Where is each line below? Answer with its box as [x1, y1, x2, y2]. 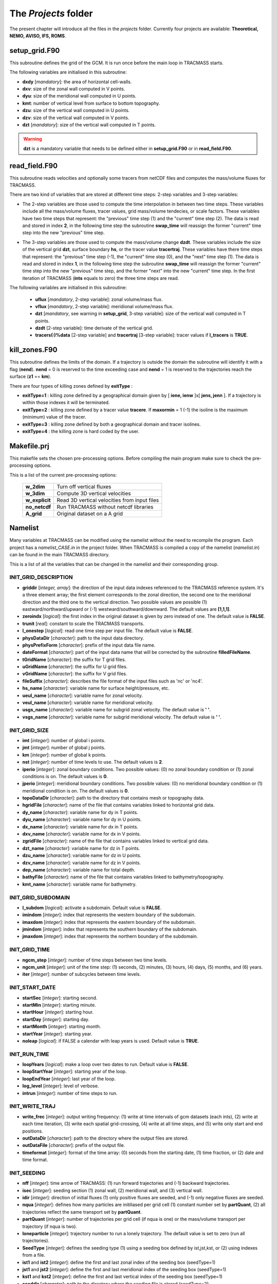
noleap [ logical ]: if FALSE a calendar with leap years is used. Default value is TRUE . [22, 1037, 200, 1044]
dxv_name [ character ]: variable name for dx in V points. [22, 831, 141, 837]
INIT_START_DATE [9, 984, 56, 991]
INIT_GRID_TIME [9, 946, 50, 953]
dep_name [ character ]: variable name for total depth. [22, 867, 135, 873]
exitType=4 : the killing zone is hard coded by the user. [22, 428, 140, 434]
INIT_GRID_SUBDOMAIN [9, 894, 70, 901]
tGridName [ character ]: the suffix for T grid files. [22, 656, 126, 663]
